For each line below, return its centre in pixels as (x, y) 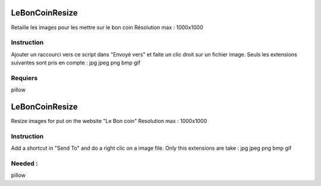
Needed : (24, 163)
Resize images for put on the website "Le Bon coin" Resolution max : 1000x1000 (109, 121)
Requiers (24, 78)
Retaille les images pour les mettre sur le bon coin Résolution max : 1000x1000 (107, 27)
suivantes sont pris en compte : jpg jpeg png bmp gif (76, 63)
